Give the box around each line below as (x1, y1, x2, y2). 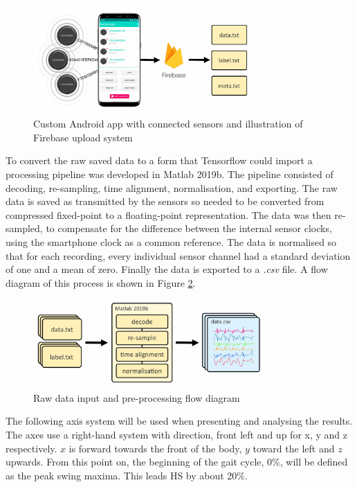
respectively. (6, 441, 57, 455)
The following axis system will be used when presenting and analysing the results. (6, 414, 353, 428)
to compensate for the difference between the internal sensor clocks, (46, 221, 332, 236)
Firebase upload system (33, 130, 133, 144)
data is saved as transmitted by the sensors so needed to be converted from (6, 194, 324, 209)
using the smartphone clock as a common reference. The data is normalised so (6, 235, 337, 249)
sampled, (6, 221, 43, 236)
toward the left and (253, 441, 335, 455)
